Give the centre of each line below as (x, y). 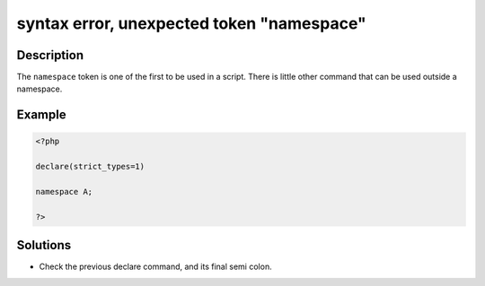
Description (50, 55)
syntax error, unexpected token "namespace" (192, 23)
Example (41, 115)
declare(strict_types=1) (90, 167)
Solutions (44, 245)
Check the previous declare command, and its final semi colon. (156, 267)
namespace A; (64, 192)
